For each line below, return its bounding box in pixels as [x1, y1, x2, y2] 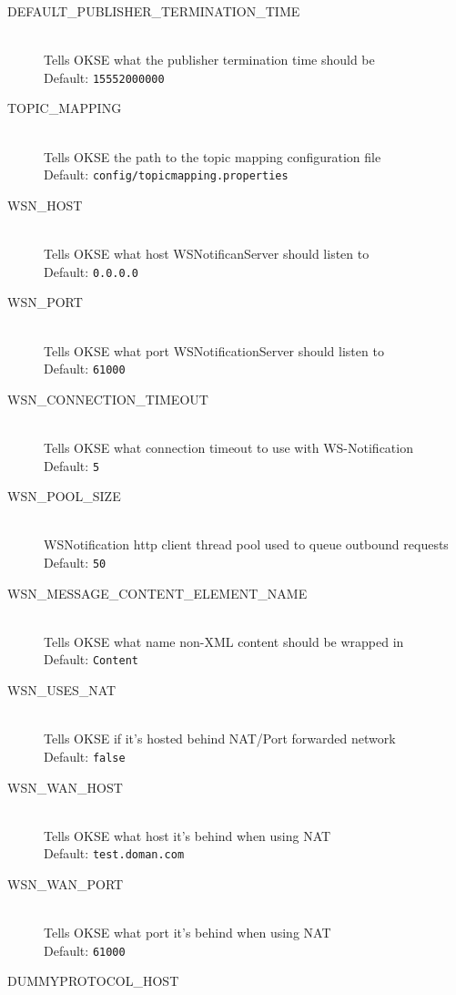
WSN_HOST [7, 195, 83, 214]
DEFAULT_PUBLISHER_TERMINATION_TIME [7, 2, 300, 20]
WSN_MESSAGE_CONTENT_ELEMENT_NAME [7, 583, 308, 602]
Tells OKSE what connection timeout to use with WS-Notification [44, 437, 413, 456]
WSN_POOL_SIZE [7, 487, 121, 506]
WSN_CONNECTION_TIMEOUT [7, 389, 208, 408]
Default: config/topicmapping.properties [44, 165, 289, 184]
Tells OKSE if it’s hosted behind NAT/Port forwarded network [44, 729, 396, 748]
